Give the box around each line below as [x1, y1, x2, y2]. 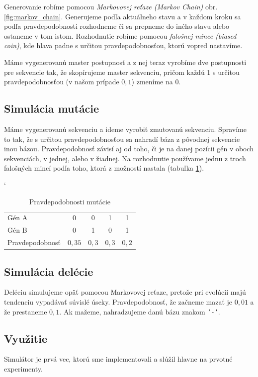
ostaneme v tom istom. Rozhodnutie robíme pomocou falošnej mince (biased [4, 30, 237, 41]
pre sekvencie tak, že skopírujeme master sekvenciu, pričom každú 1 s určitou [4, 66, 240, 77]
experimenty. [4, 363, 43, 374]
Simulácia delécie [4, 263, 93, 279]
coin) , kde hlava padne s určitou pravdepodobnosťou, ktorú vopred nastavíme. [4, 40, 243, 51]
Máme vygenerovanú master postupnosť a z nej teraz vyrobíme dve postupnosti [4, 57, 247, 67]
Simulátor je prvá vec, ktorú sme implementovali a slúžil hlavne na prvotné [4, 354, 233, 364]
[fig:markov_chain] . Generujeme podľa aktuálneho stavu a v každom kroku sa [4, 11, 241, 21]
